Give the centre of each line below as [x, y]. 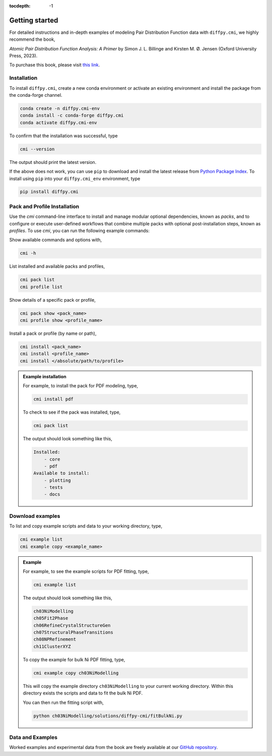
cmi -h [28, 253]
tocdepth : [20, 6]
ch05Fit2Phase [51, 618]
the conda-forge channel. [36, 95]
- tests [53, 487]
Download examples [35, 516]
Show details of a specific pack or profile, [52, 300]
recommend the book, [32, 39]
